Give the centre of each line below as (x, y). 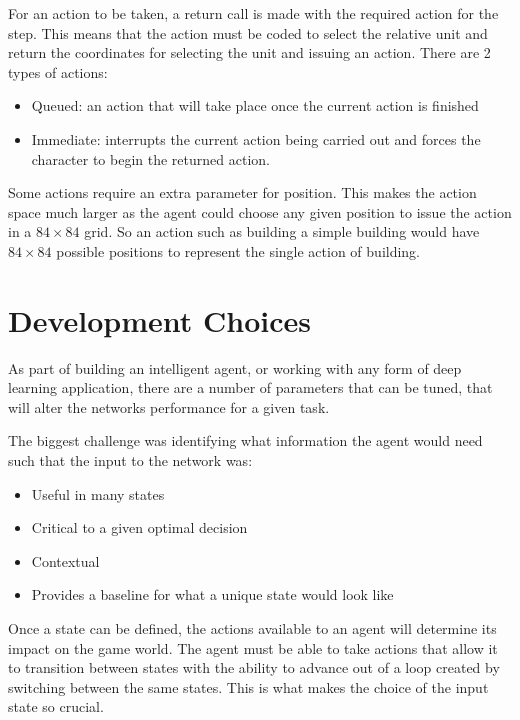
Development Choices (160, 319)
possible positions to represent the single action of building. (238, 250)
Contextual (65, 560)
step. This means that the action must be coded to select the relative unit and (248, 32)
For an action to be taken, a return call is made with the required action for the (253, 13)
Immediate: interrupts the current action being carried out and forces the (256, 138)
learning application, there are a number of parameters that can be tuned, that (250, 387)
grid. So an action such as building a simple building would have (282, 231)
